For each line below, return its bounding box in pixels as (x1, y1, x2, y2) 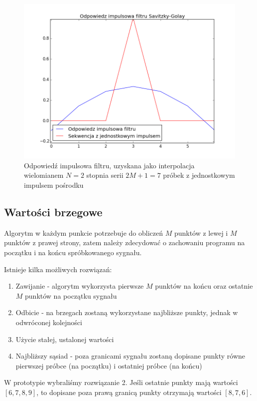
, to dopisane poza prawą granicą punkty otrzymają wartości (36, 387, 222, 397)
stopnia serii (86, 170, 124, 180)
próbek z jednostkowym (163, 170, 235, 180)
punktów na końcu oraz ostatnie (155, 281, 253, 291)
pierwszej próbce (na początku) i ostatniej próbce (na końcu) (15, 360, 202, 371)
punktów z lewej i (174, 227, 228, 238)
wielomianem (24, 170, 64, 180)
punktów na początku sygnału (25, 290, 117, 301)
